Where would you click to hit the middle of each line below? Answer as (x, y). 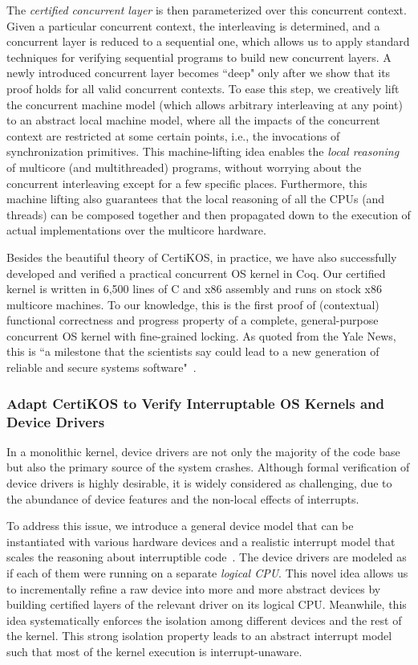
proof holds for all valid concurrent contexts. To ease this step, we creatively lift (203, 88)
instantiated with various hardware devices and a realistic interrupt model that (201, 541)
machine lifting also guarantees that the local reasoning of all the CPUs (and (196, 199)
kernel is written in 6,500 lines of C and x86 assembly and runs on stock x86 (195, 289)
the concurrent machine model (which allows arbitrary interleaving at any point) (205, 104)
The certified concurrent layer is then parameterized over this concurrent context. (207, 10)
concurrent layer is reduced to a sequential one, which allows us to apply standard (208, 41)
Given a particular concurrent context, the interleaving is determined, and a (193, 25)
